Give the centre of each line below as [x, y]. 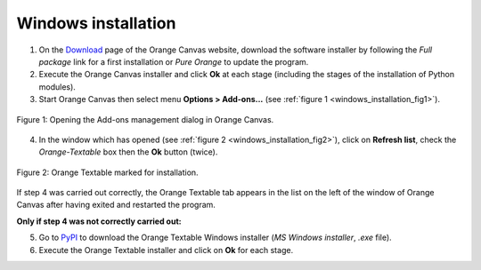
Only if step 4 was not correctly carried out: [99, 221]
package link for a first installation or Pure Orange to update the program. [174, 61]
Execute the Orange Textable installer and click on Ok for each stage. [166, 250]
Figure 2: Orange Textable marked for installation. [108, 172]
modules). [57, 87]
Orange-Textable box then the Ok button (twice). [128, 152]
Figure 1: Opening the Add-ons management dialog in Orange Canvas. [145, 119]
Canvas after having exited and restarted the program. [116, 205]
